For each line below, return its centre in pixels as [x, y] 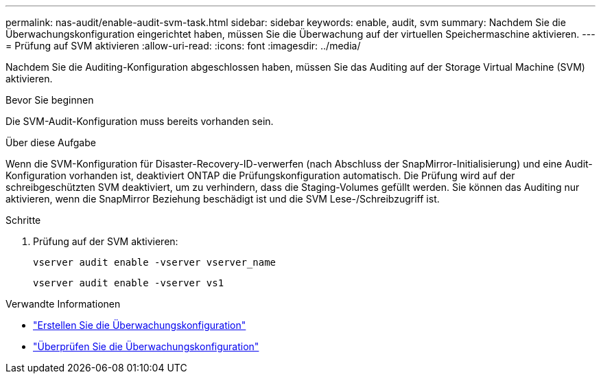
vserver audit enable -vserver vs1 [129, 283]
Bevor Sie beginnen [50, 100]
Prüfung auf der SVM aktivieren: [106, 241]
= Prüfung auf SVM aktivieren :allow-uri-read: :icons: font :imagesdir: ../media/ [183, 46]
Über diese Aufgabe [51, 142]
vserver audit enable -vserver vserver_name [155, 262]
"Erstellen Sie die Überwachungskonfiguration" [140, 325]
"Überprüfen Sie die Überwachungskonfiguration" [146, 346]
